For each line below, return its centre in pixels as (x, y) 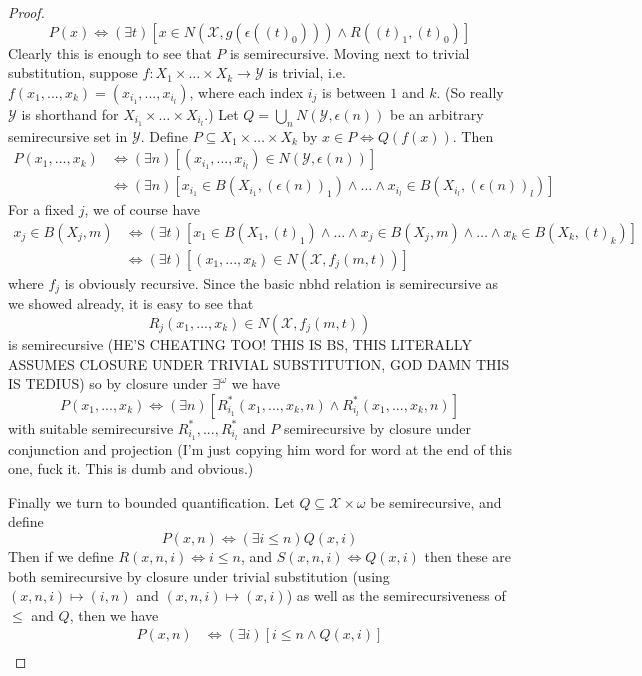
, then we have (114, 614)
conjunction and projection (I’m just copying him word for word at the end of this (260, 448)
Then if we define (61, 555)
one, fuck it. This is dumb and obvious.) (131, 468)
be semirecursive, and (436, 501)
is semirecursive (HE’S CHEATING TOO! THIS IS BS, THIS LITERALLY (240, 343)
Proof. (26, 12)
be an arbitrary (437, 113)
